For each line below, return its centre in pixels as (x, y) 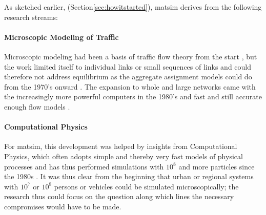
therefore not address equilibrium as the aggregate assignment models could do (128, 77)
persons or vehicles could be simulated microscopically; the (146, 186)
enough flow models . (37, 106)
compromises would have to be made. (63, 206)
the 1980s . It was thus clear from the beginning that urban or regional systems (129, 176)
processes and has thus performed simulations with (84, 166)
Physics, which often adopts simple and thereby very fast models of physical (124, 156)
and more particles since (217, 166)
